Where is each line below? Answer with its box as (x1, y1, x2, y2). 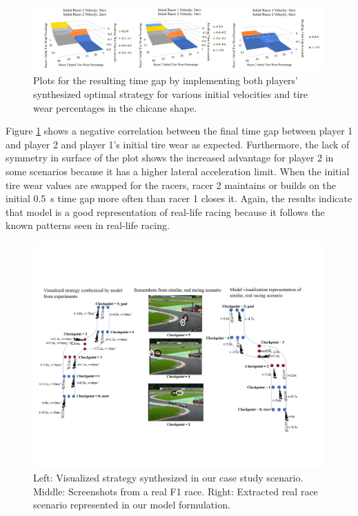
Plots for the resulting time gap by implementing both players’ (33, 73, 299, 88)
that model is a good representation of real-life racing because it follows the (6, 204, 325, 219)
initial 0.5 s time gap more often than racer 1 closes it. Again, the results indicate (6, 191, 352, 206)
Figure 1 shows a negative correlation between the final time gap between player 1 (6, 123, 353, 138)
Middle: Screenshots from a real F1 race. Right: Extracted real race (33, 484, 318, 498)
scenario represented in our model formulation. (33, 497, 230, 512)
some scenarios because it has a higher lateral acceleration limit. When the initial (6, 163, 350, 178)
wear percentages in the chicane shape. (33, 100, 197, 115)
